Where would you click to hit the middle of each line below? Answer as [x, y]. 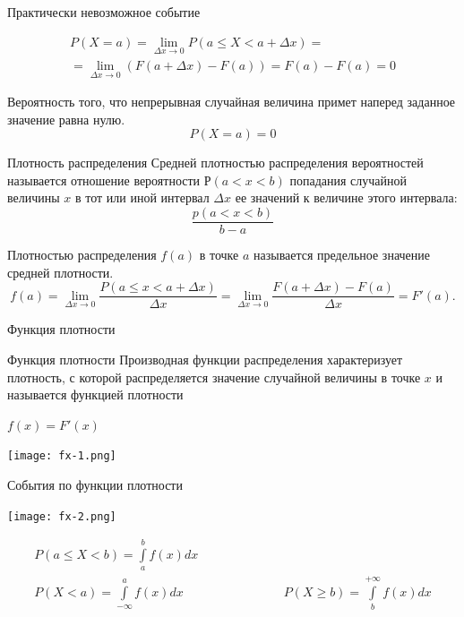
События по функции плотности [95, 484]
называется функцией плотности [95, 394]
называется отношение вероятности [104, 180]
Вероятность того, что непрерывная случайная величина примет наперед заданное [232, 102]
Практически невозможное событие [104, 12]
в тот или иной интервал [142, 197]
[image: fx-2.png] [62, 516]
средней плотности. [60, 272]
